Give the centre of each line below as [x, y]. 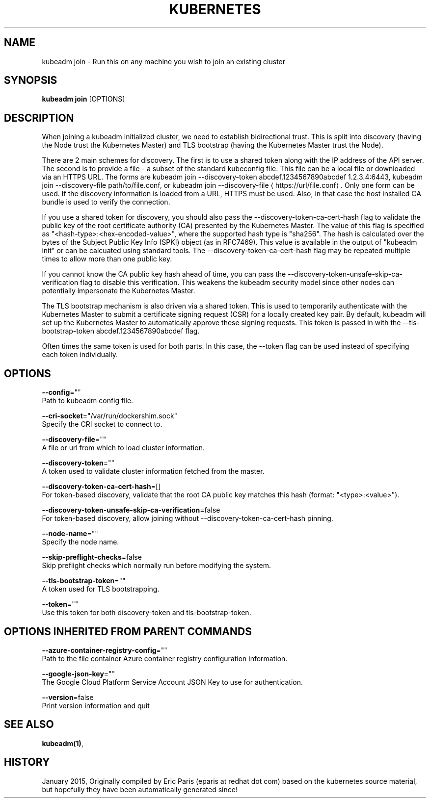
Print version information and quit [96, 705]
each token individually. [80, 355]
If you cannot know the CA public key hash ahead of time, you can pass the [164, 274]
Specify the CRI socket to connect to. [102, 424]
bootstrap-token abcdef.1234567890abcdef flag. [121, 331]
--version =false [68, 697]
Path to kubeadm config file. [88, 401]
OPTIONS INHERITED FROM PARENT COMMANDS [128, 631]
